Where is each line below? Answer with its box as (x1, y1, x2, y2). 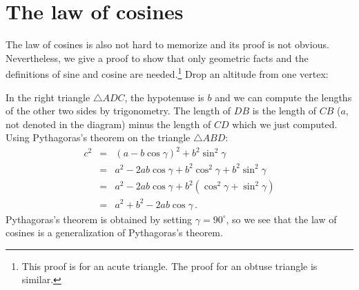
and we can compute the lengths (215, 90, 352, 104)
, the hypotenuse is (124, 90, 204, 104)
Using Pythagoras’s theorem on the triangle (6, 130, 191, 145)
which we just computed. (232, 116, 338, 131)
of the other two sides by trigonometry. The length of (6, 103, 231, 118)
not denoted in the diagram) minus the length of (6, 116, 211, 131)
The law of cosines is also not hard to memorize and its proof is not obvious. (6, 37, 329, 52)
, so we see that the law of (226, 211, 337, 226)
